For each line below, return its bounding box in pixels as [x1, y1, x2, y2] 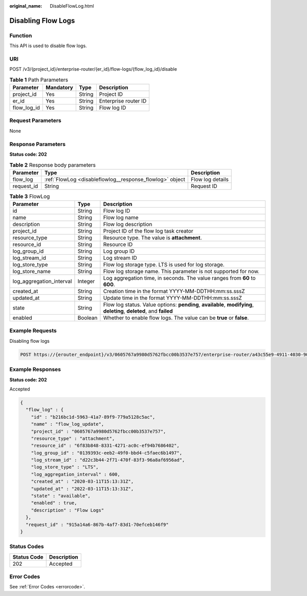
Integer [77, 278, 95, 285]
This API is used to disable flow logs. [9, 43, 87, 49]
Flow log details [191, 176, 229, 183]
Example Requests [9, 327, 57, 334]
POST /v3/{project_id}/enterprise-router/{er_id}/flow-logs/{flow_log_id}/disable [9, 66, 178, 72]
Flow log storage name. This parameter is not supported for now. [103, 268, 259, 275]
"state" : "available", [31, 493, 91, 499]
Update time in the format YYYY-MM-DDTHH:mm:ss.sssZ [103, 295, 243, 302]
